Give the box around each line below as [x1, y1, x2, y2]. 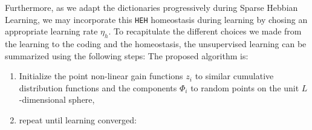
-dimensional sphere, [19, 93, 95, 106]
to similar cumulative [195, 70, 274, 82]
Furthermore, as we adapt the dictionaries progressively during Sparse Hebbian [5, 1, 298, 13]
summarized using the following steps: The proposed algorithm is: [5, 49, 249, 62]
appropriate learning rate [5, 25, 98, 37]
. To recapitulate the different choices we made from [108, 25, 302, 37]
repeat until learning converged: [19, 114, 137, 126]
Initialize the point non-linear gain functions [19, 70, 183, 82]
